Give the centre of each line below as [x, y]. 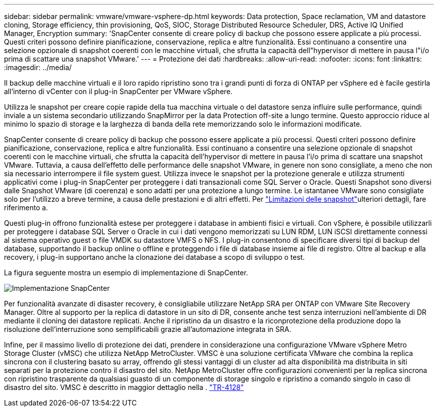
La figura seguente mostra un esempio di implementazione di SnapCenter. [126, 273]
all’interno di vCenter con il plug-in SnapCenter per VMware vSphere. [118, 91]
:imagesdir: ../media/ [38, 67]
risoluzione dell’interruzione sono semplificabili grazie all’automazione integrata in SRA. [148, 329]
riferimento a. [26, 208]
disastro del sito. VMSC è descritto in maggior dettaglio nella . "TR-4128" [124, 387]
